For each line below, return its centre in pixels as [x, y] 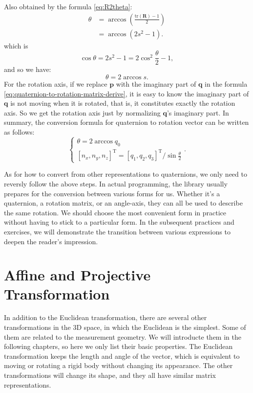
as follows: [19, 131]
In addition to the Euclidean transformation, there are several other [105, 317]
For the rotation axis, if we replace [56, 83]
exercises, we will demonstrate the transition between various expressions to [117, 231]
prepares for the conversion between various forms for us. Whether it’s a [112, 193]
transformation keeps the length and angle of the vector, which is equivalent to [122, 356]
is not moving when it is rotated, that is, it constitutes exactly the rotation [123, 103]
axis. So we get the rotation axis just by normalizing [82, 112]
